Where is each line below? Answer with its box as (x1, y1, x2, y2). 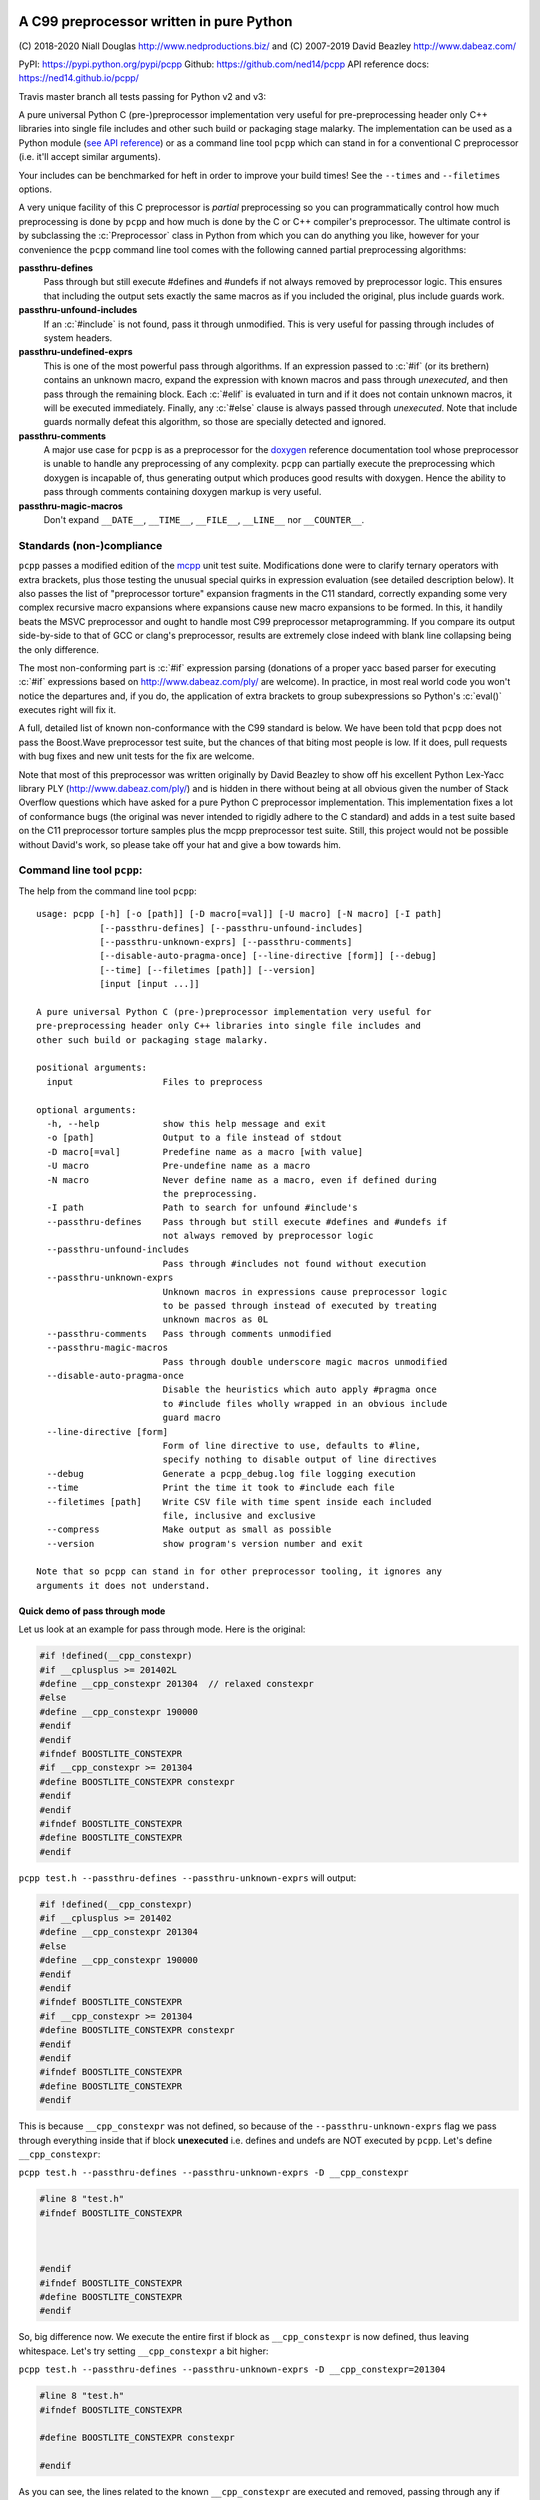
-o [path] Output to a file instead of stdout (46, 1132, 342, 1144)
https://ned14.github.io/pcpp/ (18, 72, 140, 84)
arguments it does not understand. (36, 1580, 211, 1591)
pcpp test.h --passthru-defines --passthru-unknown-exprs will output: (18, 1871, 357, 1884)
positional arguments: (36, 1062, 148, 1074)
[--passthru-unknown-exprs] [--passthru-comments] (99, 936, 353, 947)
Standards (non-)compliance (18, 538, 163, 552)
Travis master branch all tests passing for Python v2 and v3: (18, 90, 267, 102)
